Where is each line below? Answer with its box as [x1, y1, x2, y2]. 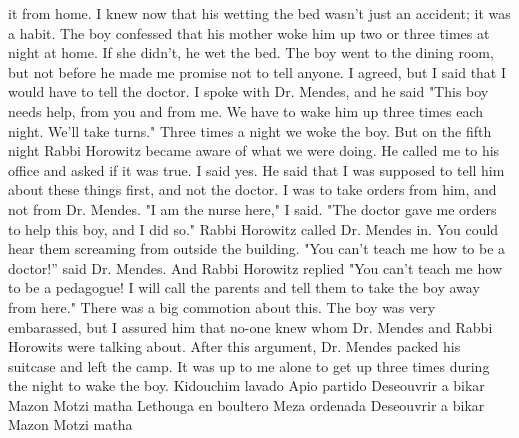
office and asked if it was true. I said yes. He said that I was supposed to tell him [8, 159, 505, 180]
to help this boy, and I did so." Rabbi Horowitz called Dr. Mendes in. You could [8, 218, 499, 239]
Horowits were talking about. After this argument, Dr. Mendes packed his [8, 336, 461, 357]
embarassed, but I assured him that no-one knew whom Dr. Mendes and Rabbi [8, 316, 493, 337]
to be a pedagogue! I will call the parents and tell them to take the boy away [8, 277, 480, 298]
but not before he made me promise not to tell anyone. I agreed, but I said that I [8, 61, 507, 82]
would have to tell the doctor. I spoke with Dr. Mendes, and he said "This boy [8, 81, 489, 102]
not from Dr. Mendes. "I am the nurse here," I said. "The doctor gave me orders [8, 198, 497, 219]
